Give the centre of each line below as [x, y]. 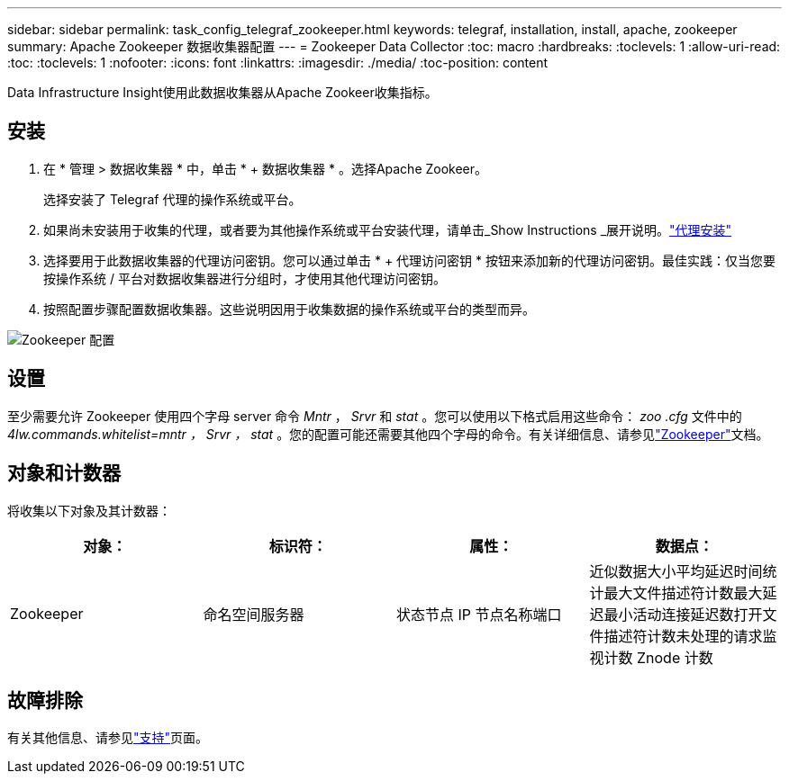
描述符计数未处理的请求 [683, 636]
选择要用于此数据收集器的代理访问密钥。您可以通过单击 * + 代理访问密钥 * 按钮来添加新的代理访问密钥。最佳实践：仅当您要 [409, 260]
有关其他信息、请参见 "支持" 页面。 [108, 738]
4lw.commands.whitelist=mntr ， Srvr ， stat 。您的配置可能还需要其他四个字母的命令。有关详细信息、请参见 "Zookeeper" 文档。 [388, 434]
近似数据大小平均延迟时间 [676, 571]
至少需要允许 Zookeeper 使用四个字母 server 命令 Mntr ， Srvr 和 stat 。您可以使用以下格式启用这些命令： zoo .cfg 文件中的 [375, 416]
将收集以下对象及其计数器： [89, 510]
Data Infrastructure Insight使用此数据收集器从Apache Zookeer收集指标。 [222, 92]
